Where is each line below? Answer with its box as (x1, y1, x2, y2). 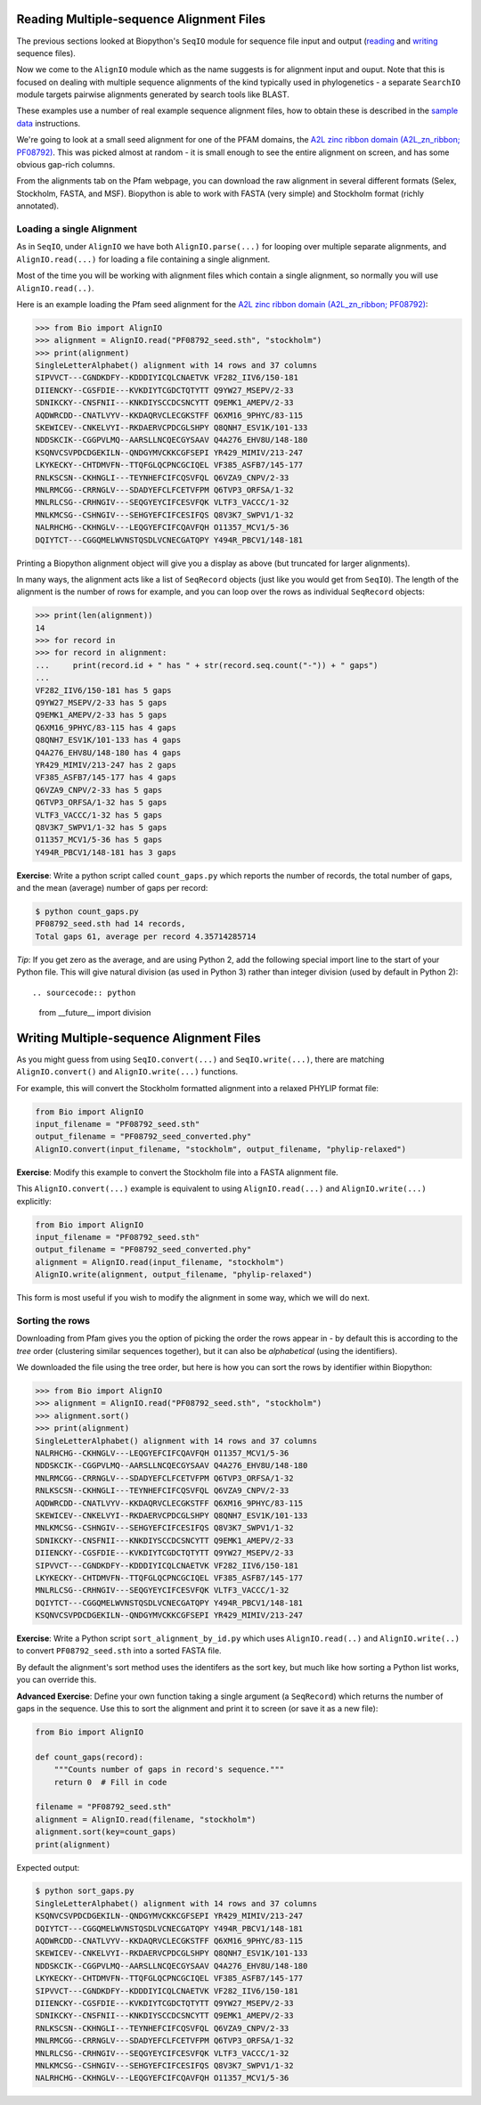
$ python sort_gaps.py (35, 1886, 135, 1897)
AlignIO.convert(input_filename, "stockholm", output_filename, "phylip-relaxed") (35, 1144, 407, 1154)
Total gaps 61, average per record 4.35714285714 (35, 931, 257, 942)
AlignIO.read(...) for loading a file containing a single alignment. (16, 254, 271, 265)
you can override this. (16, 1675, 97, 1685)
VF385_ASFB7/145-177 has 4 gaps (35, 772, 177, 783)
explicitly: (16, 1195, 53, 1206)
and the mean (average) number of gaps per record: (16, 883, 208, 893)
